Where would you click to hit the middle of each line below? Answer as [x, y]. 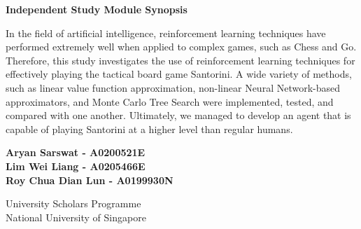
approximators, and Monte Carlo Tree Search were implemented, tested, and [170, 101]
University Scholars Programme [73, 203]
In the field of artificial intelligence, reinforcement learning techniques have [166, 33]
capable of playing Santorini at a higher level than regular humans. [149, 129]
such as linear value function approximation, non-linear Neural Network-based [173, 87]
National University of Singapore [76, 217]
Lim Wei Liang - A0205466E [76, 166]
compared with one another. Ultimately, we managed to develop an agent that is [178, 115]
